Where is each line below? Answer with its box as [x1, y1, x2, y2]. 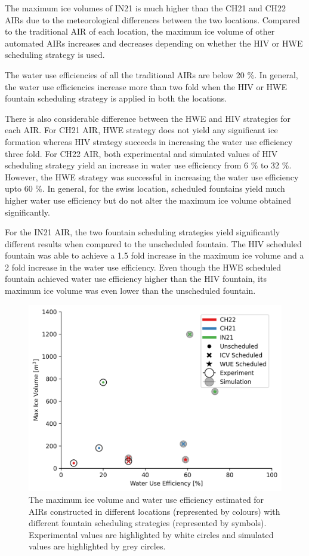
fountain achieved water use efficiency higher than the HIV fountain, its [5, 272, 267, 285]
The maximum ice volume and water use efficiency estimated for [29, 493, 264, 506]
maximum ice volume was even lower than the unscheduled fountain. [5, 284, 256, 297]
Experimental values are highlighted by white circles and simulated [29, 528, 274, 540]
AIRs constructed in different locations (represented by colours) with [29, 505, 280, 517]
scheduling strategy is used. [5, 48, 105, 61]
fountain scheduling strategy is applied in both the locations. [5, 92, 227, 105]
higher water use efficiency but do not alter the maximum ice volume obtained [5, 193, 292, 206]
